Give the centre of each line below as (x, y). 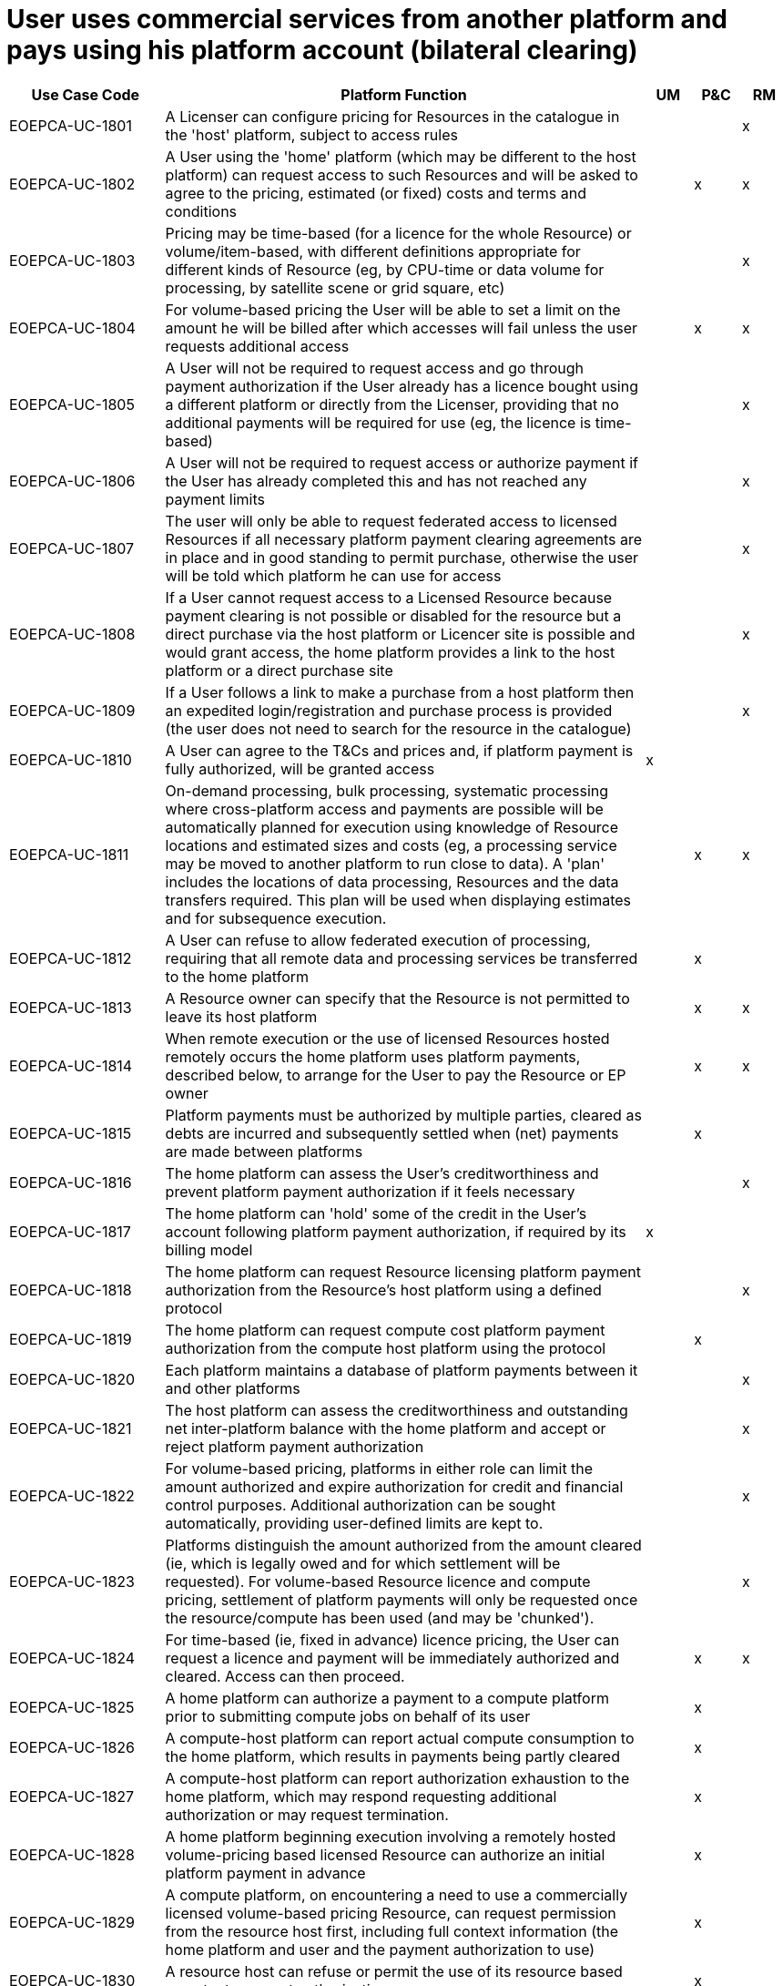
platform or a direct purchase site (279, 670)
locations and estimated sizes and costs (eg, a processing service (391, 845)
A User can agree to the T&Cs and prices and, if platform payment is (399, 750)
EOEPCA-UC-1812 (71, 958)
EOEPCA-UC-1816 (71, 1182)
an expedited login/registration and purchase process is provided (389, 710)
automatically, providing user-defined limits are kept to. (354, 1523)
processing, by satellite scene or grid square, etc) (335, 287)
